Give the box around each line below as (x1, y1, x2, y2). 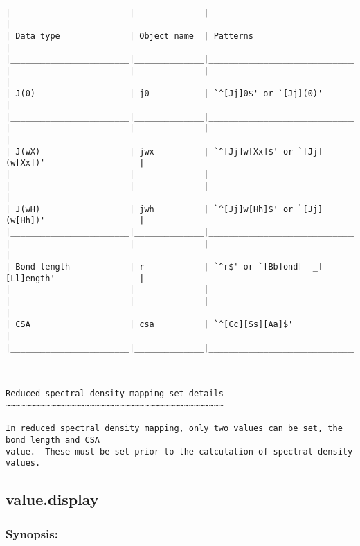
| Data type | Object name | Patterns (6, 30, 253, 41)
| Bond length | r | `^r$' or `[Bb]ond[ (6, 262, 303, 272)
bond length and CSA (6, 434, 100, 445)
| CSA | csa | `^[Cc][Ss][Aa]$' (6, 319, 294, 330)
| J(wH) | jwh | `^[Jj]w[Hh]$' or (6, 204, 294, 214)
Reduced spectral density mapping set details (6, 389, 224, 399)
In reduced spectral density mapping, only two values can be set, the (6, 423, 343, 434)
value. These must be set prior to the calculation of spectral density (6, 446, 353, 457)
